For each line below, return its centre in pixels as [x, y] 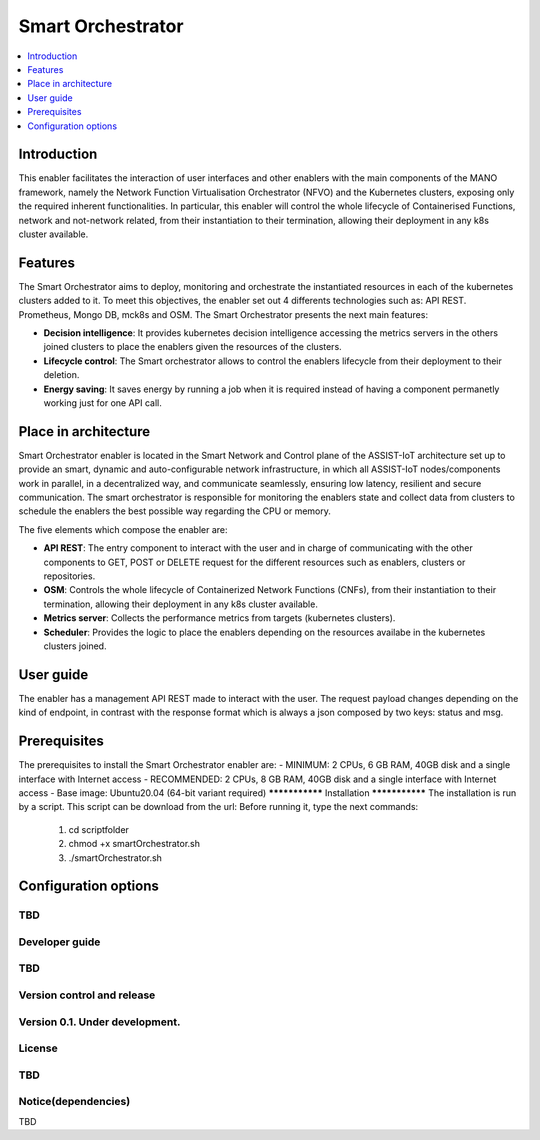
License [38, 1048]
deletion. [61, 375]
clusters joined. [75, 646]
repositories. [69, 576]
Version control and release [87, 995]
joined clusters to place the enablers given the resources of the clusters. [192, 347]
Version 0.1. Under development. [99, 1022]
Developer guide [59, 942]
